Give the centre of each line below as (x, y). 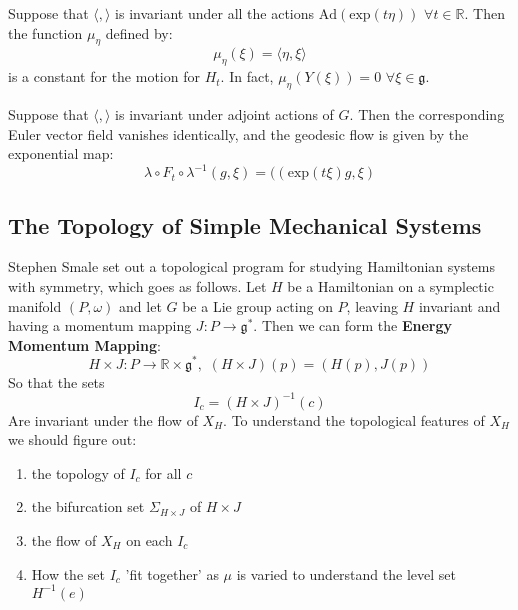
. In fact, (247, 76)
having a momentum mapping (100, 325)
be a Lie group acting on (257, 305)
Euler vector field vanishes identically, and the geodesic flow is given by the (238, 133)
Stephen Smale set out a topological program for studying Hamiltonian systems (252, 266)
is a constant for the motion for (104, 76)
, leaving (372, 305)
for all (163, 472)
